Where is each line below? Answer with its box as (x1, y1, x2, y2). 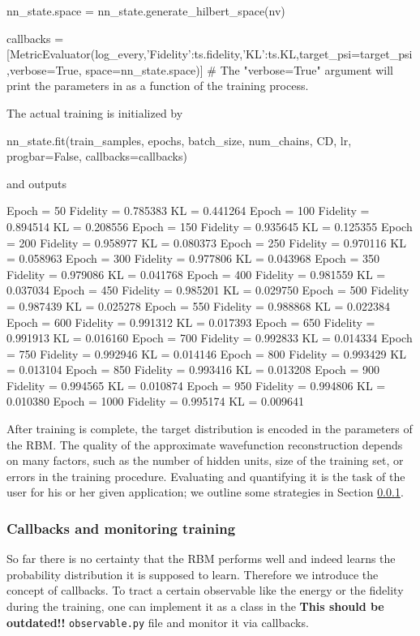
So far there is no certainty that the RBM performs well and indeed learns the (6, 550, 396, 567)
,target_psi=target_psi (295, 45, 413, 62)
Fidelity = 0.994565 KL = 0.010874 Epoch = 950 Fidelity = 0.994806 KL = (6, 376, 386, 393)
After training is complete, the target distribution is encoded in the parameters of (6, 420, 413, 437)
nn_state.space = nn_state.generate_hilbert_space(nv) (6, 2, 285, 19)
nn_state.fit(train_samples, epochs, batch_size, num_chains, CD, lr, (6, 131, 352, 148)
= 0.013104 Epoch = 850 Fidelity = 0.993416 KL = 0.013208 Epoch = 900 (6, 361, 380, 378)
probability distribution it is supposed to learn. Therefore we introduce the (6, 565, 379, 582)
